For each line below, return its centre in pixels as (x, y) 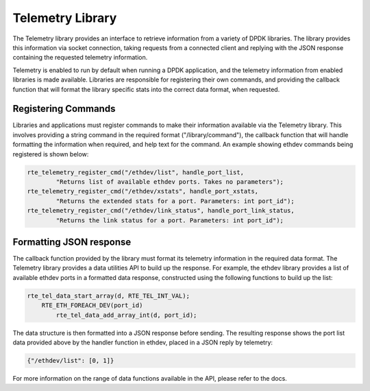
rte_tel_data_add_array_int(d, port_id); (126, 315)
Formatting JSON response (72, 242)
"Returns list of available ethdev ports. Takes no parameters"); (170, 181)
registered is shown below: (51, 154)
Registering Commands (64, 109)
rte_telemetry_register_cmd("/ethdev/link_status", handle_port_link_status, (161, 211)
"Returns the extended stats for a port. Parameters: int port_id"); (175, 201)
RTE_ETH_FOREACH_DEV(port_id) (92, 306)
